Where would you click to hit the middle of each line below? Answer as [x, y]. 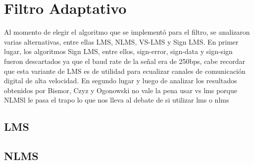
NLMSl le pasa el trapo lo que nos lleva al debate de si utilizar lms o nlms [117, 100]
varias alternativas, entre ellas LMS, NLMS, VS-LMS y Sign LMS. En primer [121, 41]
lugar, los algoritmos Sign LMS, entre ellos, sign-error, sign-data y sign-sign [118, 51]
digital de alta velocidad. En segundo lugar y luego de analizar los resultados [121, 81]
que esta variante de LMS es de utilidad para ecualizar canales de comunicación [125, 71]
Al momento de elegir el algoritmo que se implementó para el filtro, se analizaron [127, 32]
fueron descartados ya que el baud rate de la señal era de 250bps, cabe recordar [125, 61]
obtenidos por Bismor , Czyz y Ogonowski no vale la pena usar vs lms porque [121, 90]
